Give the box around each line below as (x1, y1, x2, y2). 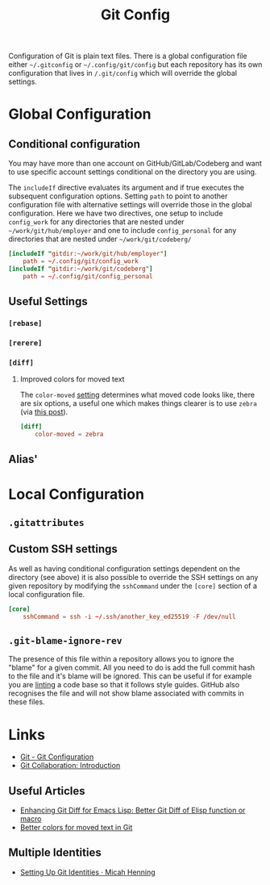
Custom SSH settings (8, 542, 118, 556)
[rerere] (8, 338, 43, 348)
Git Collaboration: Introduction (19, 761, 121, 770)
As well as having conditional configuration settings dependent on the (8, 563, 240, 574)
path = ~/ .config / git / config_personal (23, 272, 153, 280)
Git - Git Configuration (19, 752, 94, 762)
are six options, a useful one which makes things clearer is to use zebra (19, 399, 258, 408)
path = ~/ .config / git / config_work (23, 257, 139, 265)
